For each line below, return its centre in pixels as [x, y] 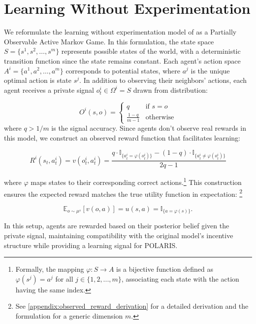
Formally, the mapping [50, 269]
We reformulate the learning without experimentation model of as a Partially [120, 32]
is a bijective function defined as [165, 269]
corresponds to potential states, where [123, 70]
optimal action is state [38, 80]
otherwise [160, 117]
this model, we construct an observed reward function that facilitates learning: [122, 137]
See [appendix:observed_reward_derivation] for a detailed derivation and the [132, 306]
